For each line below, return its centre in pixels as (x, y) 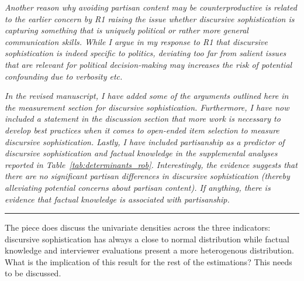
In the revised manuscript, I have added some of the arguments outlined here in (147, 96)
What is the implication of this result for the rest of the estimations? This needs (148, 261)
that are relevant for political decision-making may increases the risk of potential (148, 64)
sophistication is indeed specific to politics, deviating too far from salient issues (146, 53)
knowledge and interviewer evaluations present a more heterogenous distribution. (149, 250)
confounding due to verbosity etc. (64, 76)
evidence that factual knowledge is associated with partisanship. (117, 199)
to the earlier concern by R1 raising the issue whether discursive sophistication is (150, 18)
